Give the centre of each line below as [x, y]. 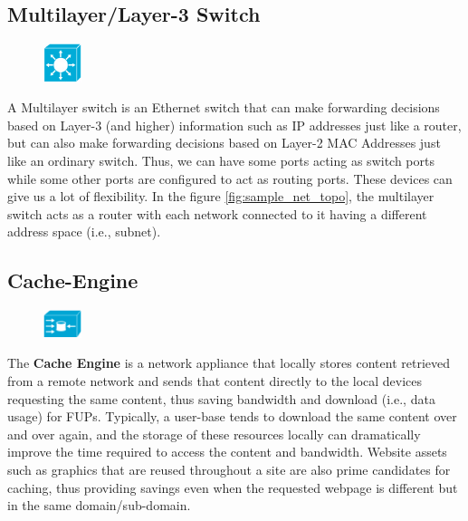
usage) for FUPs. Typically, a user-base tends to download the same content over [232, 416]
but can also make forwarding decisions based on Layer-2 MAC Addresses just [224, 143]
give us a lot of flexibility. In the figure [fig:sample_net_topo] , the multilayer [221, 196]
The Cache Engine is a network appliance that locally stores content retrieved [229, 363]
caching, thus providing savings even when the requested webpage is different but [233, 487]
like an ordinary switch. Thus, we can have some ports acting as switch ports [221, 160]
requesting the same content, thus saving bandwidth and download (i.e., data [221, 398]
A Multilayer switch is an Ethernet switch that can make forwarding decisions [224, 107]
